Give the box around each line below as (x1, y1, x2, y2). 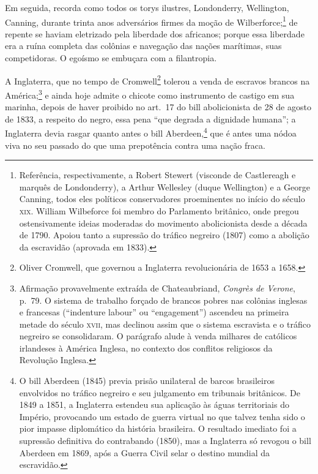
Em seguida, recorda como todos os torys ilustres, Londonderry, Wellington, (5, 1, 289, 13)
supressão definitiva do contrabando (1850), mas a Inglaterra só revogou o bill (19, 434, 311, 447)
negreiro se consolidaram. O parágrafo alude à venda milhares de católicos (19, 329, 297, 342)
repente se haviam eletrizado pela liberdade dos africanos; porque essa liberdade (5, 27, 305, 40)
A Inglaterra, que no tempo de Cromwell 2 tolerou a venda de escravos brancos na (5, 72, 310, 87)
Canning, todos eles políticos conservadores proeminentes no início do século (19, 192, 305, 205)
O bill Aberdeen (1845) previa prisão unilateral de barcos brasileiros (19, 374, 275, 387)
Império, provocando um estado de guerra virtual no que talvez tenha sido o (19, 410, 305, 423)
